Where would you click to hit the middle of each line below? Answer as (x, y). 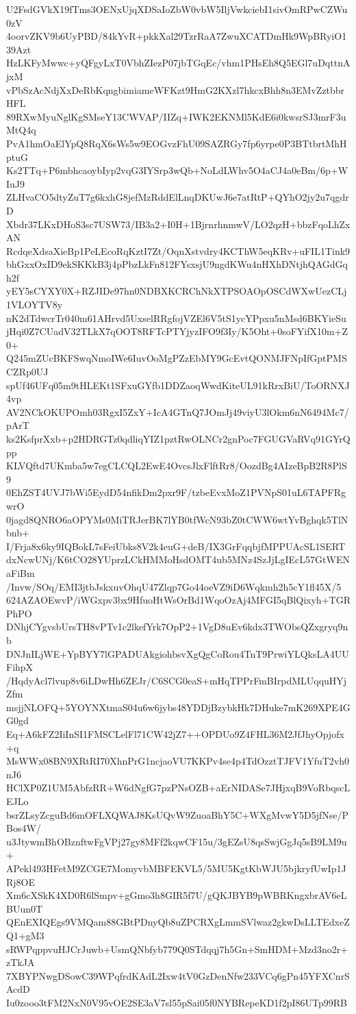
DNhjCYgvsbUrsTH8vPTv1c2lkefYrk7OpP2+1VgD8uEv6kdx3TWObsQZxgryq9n (177, 627)
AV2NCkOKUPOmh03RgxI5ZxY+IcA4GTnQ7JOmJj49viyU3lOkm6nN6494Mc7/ (178, 411)
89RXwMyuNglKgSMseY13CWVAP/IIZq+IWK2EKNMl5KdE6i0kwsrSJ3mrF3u (176, 116)
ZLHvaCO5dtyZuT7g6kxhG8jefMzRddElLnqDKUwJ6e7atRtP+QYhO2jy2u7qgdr (178, 197)
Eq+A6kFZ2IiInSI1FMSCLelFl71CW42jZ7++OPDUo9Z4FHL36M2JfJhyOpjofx (175, 734)
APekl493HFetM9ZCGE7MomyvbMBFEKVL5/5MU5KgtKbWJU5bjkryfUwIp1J (176, 868)
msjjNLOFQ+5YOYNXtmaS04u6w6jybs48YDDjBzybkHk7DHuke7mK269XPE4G (178, 707)
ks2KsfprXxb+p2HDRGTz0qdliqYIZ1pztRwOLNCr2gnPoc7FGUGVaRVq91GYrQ (178, 438)
